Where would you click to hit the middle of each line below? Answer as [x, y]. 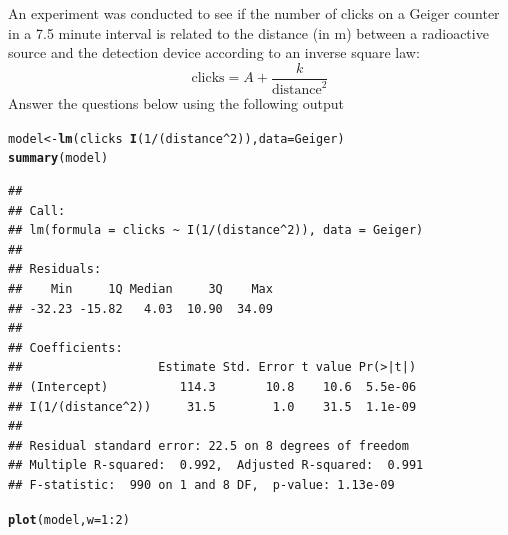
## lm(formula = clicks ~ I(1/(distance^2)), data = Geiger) [216, 230]
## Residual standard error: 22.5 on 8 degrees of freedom [208, 445]
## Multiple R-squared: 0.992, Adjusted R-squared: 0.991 [216, 465]
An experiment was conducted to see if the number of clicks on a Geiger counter [254, 13]
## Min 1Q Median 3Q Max [140, 289]
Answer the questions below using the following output [176, 103]
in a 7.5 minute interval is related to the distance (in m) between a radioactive [248, 32]
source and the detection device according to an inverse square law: [214, 52]
